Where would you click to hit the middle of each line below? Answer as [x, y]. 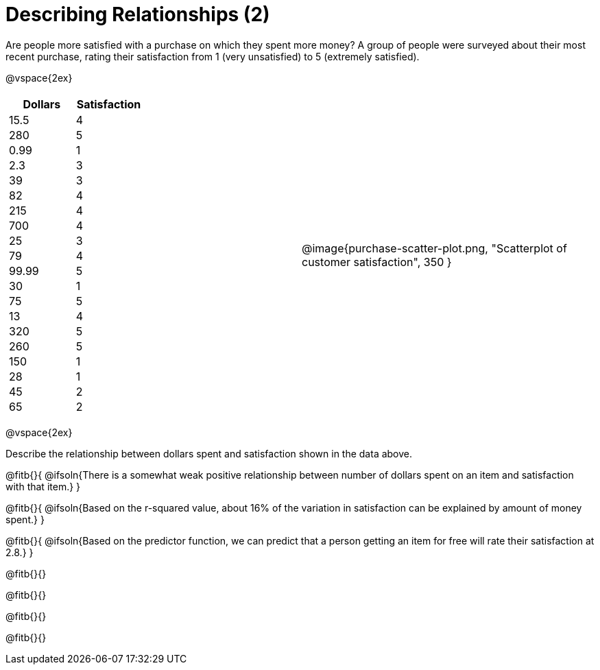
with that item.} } [43, 486]
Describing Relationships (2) [138, 14]
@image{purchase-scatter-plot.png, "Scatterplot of [434, 248]
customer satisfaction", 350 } [377, 262]
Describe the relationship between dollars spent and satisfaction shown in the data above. [209, 453]
